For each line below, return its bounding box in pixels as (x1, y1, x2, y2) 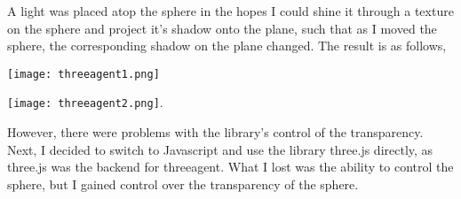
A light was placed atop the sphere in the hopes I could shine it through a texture (7, 2, 454, 19)
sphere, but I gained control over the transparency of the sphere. (7, 174, 359, 193)
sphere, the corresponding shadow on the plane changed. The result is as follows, (7, 36, 447, 55)
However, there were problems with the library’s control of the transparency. (7, 123, 424, 142)
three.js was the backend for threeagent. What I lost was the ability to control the (7, 157, 454, 176)
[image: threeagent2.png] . (7, 93, 163, 111)
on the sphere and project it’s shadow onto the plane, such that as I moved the (7, 19, 437, 37)
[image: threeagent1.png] (7, 67, 160, 80)
